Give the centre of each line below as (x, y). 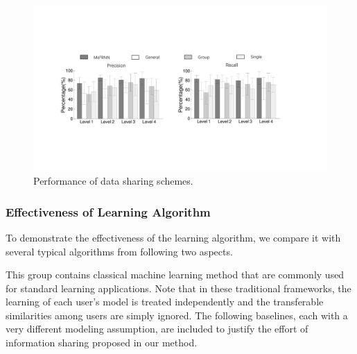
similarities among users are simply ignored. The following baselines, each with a (177, 315)
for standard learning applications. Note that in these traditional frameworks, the (178, 288)
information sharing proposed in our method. (102, 343)
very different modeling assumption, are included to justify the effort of (157, 329)
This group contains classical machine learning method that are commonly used (175, 275)
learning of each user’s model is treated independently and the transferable (165, 302)
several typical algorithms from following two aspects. (119, 251)
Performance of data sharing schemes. (113, 181)
